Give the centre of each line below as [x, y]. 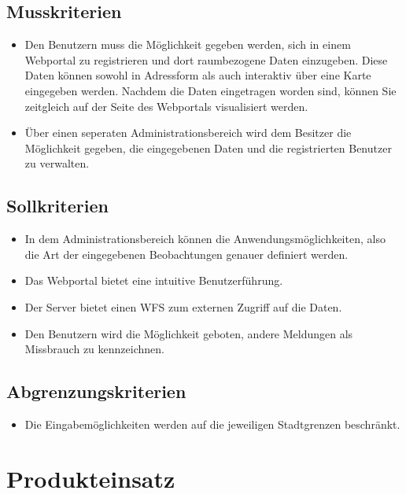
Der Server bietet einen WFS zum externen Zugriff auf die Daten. [183, 306]
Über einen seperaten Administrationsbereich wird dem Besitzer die [188, 133]
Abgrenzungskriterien [96, 391]
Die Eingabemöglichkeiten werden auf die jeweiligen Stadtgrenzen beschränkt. [212, 424]
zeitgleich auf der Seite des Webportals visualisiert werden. [166, 106]
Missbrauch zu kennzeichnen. [94, 349]
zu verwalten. [57, 163]
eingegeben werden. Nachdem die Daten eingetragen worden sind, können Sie [210, 90]
